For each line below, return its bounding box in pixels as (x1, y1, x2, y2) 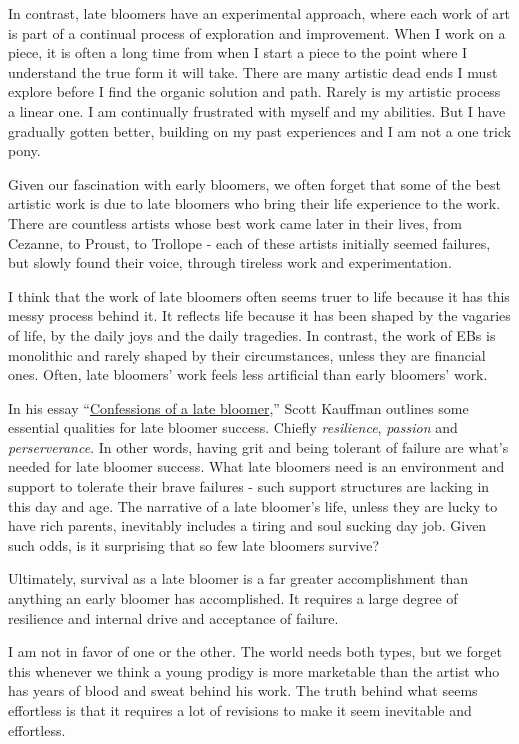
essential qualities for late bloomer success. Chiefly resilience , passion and (8, 417, 458, 438)
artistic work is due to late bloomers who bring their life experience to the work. (8, 193, 501, 214)
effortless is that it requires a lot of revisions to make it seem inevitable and (8, 700, 472, 720)
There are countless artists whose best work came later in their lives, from (8, 212, 462, 233)
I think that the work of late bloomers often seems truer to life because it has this (8, 285, 510, 306)
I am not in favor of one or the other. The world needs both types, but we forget (8, 641, 502, 662)
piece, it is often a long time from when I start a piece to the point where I (8, 42, 468, 63)
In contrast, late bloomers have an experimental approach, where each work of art (8, 3, 511, 23)
